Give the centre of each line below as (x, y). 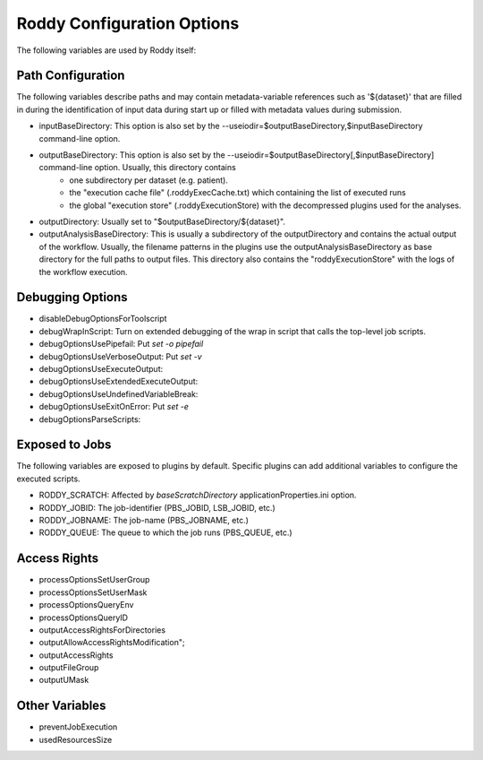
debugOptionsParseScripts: (90, 419)
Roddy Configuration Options (128, 23)
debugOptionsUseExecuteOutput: (101, 369)
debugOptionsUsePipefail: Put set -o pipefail (121, 344)
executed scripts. (48, 479)
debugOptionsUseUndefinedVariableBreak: (119, 393)
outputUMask (64, 680)
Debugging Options (72, 297)
